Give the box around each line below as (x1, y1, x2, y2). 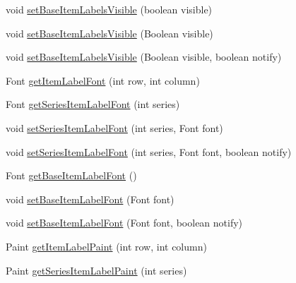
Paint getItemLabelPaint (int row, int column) (6, 239, 207, 253)
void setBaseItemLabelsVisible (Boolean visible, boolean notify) (6, 49, 282, 64)
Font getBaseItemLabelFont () (6, 168, 137, 183)
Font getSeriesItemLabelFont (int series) (6, 97, 180, 112)
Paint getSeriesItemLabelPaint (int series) (6, 263, 187, 277)
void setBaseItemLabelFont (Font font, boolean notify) (6, 215, 243, 230)
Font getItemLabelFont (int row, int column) (6, 73, 200, 88)
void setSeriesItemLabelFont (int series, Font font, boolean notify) (6, 144, 292, 159)
